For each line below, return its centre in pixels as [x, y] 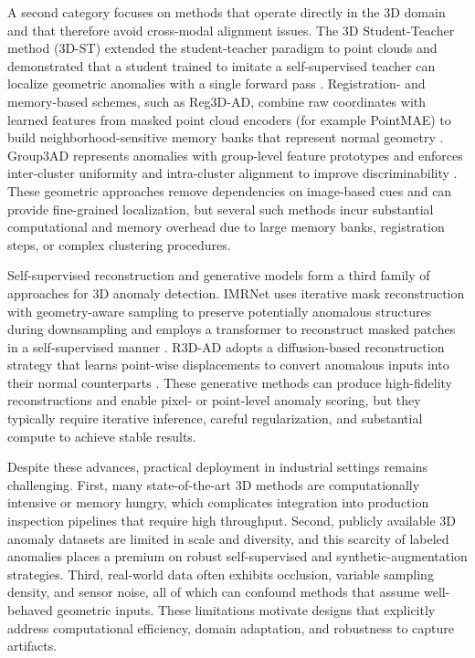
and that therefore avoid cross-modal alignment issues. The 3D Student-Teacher [231, 30]
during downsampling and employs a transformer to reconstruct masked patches [232, 329]
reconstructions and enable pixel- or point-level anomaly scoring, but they [214, 400]
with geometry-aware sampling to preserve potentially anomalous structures [220, 311]
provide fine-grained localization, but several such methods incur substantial [221, 209]
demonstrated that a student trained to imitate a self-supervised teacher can [222, 65]
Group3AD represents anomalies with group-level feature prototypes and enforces [235, 155]
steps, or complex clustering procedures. [119, 244]
